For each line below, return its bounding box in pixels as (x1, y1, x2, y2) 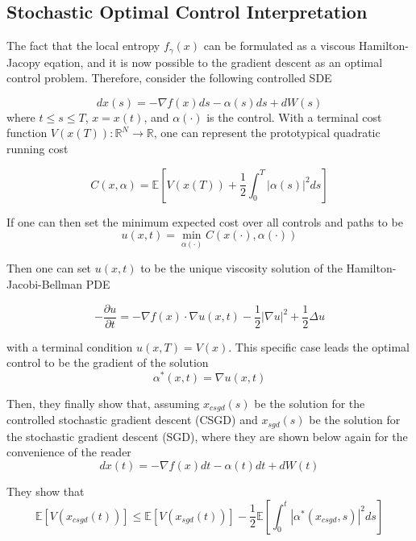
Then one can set (6, 260, 92, 277)
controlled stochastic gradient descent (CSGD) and (6, 411, 258, 428)
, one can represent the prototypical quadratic (153, 124, 381, 141)
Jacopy (6, 53, 41, 70)
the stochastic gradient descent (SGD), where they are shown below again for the (6, 427, 408, 444)
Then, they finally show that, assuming (6, 394, 200, 411)
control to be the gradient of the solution (6, 354, 209, 371)
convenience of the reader (6, 443, 131, 460)
